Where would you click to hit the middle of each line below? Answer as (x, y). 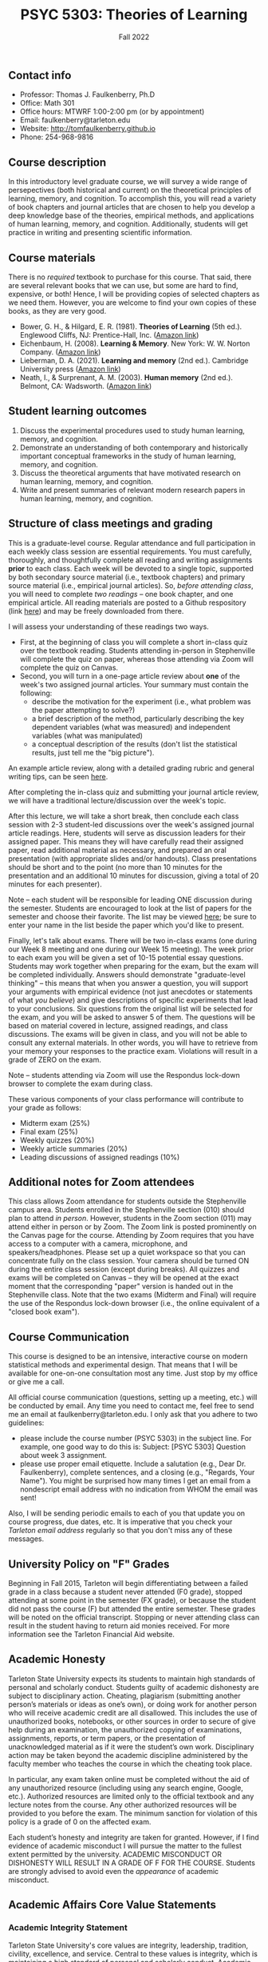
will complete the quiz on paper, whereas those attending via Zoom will (136, 659)
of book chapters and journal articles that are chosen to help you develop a (132, 207)
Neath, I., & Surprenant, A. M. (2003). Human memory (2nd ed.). (126, 377)
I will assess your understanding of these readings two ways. (108, 627)
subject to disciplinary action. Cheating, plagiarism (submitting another (124, 1696)
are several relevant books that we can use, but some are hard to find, (123, 285)
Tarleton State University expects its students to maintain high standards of (132, 1679)
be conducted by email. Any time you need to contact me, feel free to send (131, 1406)
